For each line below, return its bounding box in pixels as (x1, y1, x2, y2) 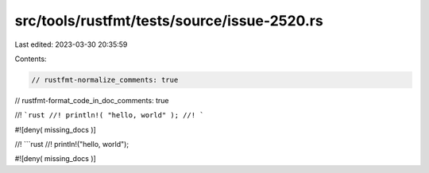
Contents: (14, 54, 47, 63)
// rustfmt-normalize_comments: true (31, 75, 179, 84)
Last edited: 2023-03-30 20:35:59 (14, 40, 128, 49)
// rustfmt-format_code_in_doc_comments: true (14, 95, 169, 105)
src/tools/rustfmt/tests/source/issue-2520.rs (14, 12, 323, 29)
